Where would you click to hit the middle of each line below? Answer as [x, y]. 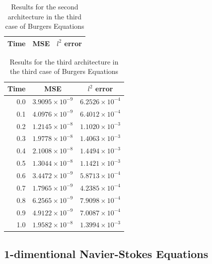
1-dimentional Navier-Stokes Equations [106, 253]
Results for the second [45, 6]
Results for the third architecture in [64, 61]
